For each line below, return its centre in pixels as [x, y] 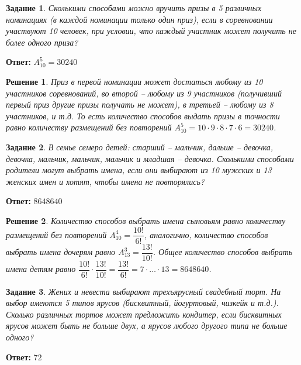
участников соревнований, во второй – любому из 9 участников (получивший [144, 93]
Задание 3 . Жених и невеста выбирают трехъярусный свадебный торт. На [143, 291]
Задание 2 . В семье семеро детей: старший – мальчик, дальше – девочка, [140, 147]
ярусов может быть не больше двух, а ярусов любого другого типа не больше [147, 326]
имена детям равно [41, 269]
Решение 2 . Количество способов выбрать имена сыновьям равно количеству [146, 220]
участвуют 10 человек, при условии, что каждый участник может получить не [151, 31]
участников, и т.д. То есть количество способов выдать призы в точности [143, 116]
